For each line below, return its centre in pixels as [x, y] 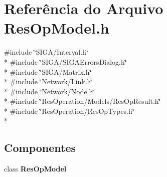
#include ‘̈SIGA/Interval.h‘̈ [46, 52]
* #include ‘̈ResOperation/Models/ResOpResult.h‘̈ [82, 101]
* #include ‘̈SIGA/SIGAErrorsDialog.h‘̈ [65, 61]
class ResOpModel [35, 169]
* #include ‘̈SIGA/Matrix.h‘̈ [48, 71]
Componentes [40, 148]
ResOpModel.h [57, 28]
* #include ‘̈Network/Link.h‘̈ [49, 81]
